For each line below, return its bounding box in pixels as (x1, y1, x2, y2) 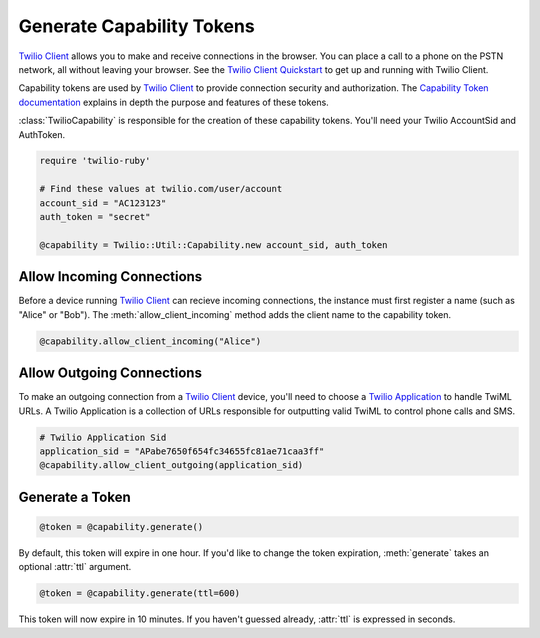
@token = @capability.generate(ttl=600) (39, 588, 240, 599)
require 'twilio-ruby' (39, 155, 151, 167)
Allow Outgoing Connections (18, 365, 202, 382)
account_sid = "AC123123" (39, 197, 167, 209)
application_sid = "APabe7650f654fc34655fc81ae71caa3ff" (39, 445, 325, 457)
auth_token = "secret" (39, 211, 151, 223)
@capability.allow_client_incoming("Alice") (39, 335, 262, 347)
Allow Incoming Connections (18, 268, 203, 285)
